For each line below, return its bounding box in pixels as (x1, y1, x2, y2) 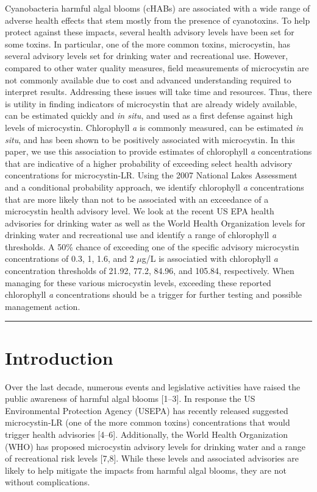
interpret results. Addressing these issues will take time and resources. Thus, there (5, 85, 312, 98)
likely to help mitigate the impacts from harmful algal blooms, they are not (5, 463, 287, 476)
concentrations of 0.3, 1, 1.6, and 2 (5, 252, 134, 265)
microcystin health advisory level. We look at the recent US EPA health (5, 205, 274, 217)
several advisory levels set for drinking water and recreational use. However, (5, 49, 288, 62)
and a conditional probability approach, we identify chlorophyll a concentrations (5, 180, 304, 193)
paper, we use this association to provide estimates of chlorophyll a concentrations (5, 145, 312, 158)
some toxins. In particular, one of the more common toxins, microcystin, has (5, 37, 290, 50)
